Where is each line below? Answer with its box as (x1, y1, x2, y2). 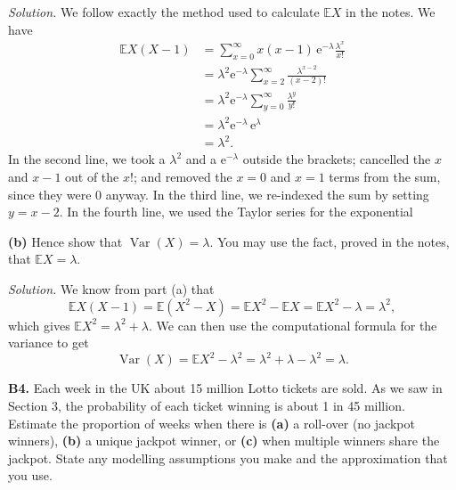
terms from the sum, (329, 167, 441, 186)
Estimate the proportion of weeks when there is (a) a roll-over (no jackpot (8, 413, 415, 432)
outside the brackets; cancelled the (242, 150, 431, 168)
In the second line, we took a (8, 150, 166, 168)
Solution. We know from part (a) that (8, 280, 215, 298)
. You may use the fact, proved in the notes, (209, 232, 450, 250)
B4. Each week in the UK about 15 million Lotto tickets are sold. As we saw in (8, 379, 443, 397)
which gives (8, 315, 70, 334)
